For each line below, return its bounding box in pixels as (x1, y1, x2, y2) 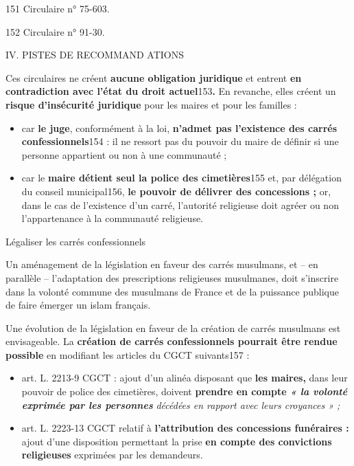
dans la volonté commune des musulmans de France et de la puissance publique (5, 284, 339, 298)
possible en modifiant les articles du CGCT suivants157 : (5, 347, 250, 362)
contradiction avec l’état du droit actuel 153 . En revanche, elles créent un (5, 84, 336, 98)
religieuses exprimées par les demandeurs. (21, 447, 203, 462)
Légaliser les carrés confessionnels (5, 234, 146, 248)
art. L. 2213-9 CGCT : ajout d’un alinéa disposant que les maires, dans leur (21, 370, 348, 385)
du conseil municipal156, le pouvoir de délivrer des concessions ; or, (21, 184, 331, 198)
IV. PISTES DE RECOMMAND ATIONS (5, 47, 185, 62)
